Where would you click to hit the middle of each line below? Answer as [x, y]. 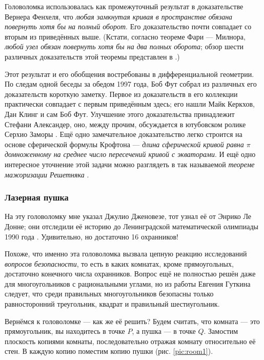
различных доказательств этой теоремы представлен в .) [92, 56]
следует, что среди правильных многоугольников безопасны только [109, 294]
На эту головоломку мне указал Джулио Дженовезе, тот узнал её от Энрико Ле [128, 216]
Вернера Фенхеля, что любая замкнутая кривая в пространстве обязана [119, 16]
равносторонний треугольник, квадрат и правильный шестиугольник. [112, 304]
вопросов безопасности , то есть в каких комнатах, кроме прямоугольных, [119, 263]
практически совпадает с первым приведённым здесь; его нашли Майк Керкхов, [130, 104]
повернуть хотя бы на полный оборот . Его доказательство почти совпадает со [128, 26]
